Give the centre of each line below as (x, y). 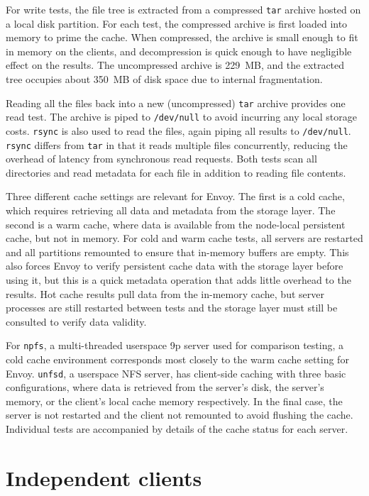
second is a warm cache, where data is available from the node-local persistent (176, 224)
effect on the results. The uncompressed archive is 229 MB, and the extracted (175, 65)
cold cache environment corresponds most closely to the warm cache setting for (177, 359)
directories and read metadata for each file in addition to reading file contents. (176, 172)
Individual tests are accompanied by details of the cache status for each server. (177, 429)
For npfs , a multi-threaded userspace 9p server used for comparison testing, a (175, 345)
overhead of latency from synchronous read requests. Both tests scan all (161, 159)
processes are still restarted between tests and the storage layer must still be (172, 308)
